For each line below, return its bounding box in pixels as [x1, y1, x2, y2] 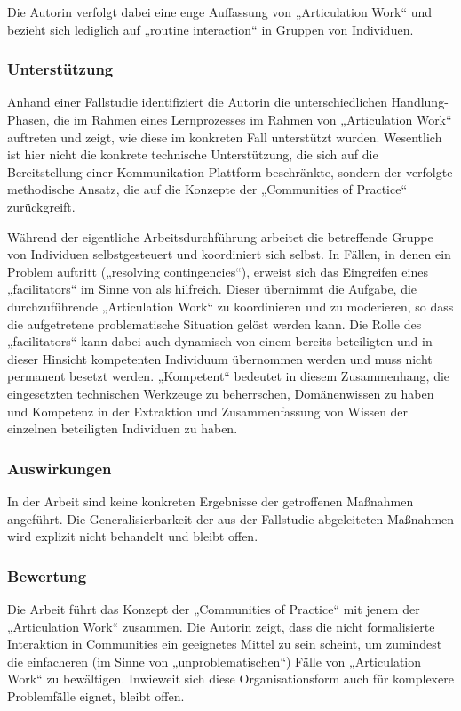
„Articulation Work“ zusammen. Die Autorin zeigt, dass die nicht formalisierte [7, 617, 435, 635]
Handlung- [391, 93, 449, 111]
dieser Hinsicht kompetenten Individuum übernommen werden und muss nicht [7, 349, 433, 368]
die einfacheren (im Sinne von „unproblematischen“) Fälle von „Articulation [7, 651, 422, 670]
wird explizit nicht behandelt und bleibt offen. [7, 527, 258, 545]
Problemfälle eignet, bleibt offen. [7, 686, 185, 705]
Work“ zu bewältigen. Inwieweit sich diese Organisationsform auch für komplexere [7, 669, 454, 688]
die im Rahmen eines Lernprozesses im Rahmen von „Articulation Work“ [53, 110, 452, 128]
